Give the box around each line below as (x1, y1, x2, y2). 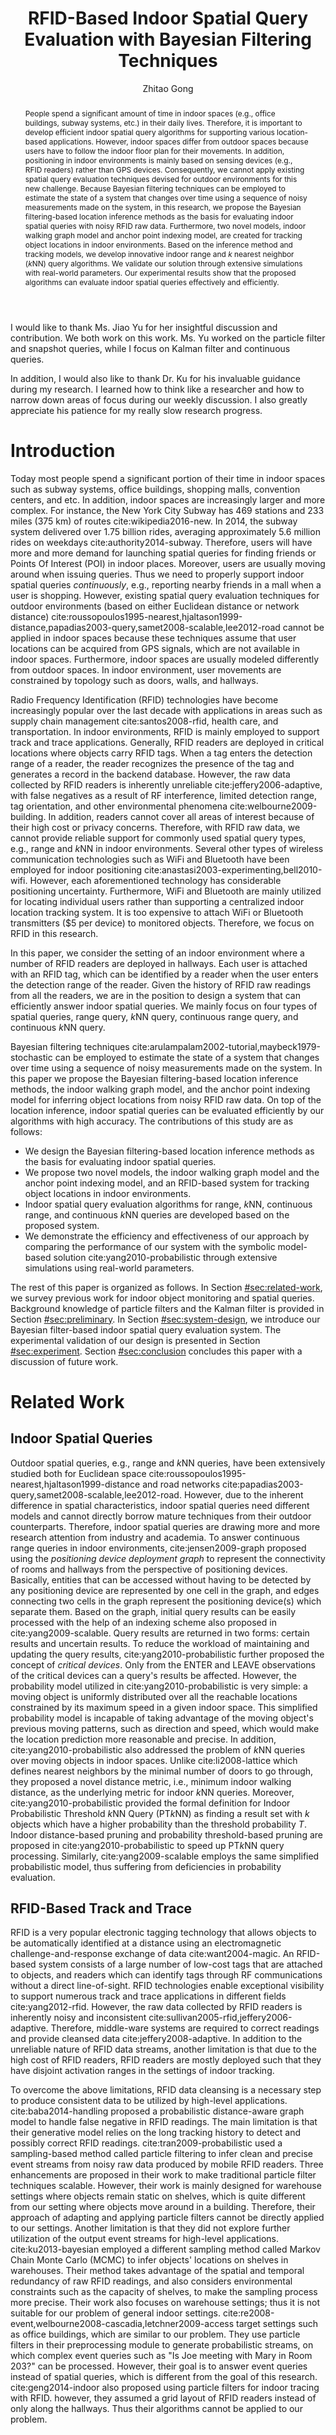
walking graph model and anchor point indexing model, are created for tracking (24, 230, 303, 241)
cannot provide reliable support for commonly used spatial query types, (10, 832, 307, 844)
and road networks (142, 1478, 221, 1490)
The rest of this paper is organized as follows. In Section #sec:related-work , (10, 1281, 323, 1293)
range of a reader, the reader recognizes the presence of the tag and (10, 757, 295, 769)
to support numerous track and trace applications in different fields (10, 1990, 287, 2002)
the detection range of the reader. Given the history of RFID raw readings (10, 978, 312, 991)
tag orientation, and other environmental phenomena (10, 800, 228, 812)
